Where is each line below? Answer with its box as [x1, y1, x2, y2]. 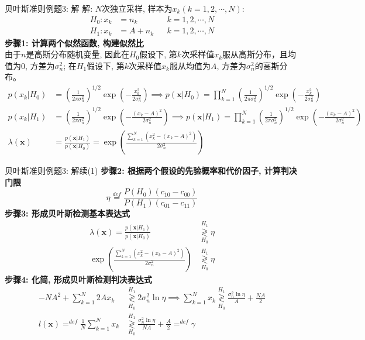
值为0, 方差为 [5, 59, 55, 71]
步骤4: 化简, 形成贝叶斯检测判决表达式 [5, 273, 152, 286]
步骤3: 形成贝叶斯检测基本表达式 [5, 207, 130, 219]
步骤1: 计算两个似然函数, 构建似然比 [5, 36, 144, 49]
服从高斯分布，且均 [222, 48, 297, 60]
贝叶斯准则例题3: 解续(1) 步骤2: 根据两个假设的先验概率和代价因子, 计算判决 [5, 164, 297, 177]
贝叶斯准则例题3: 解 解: [5, 2, 93, 14]
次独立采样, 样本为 [102, 2, 173, 14]
